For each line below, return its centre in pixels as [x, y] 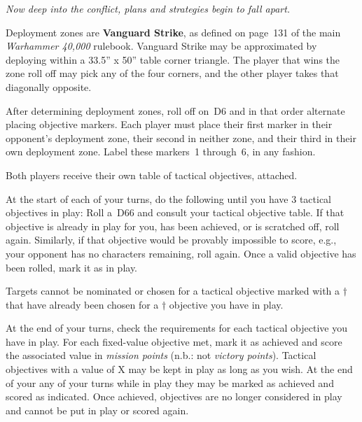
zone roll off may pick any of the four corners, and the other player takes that [172, 73]
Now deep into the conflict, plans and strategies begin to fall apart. [148, 8]
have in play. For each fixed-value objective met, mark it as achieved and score [174, 341]
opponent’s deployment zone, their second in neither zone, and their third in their [181, 138]
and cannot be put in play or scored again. [97, 410]
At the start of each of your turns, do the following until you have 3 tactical [168, 198]
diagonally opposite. [49, 86]
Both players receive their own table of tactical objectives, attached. [152, 175]
